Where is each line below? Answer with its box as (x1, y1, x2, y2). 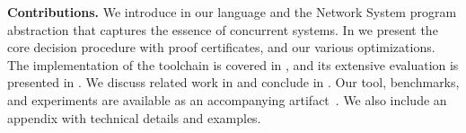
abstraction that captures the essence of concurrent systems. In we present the (7, 20, 438, 39)
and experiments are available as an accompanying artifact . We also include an (7, 90, 447, 109)
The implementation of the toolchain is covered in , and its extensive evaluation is (7, 55, 459, 74)
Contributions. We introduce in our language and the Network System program (7, 3, 457, 21)
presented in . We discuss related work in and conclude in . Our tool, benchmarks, (7, 73, 460, 92)
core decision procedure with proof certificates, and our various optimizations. (7, 38, 435, 57)
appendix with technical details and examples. (7, 108, 261, 127)
